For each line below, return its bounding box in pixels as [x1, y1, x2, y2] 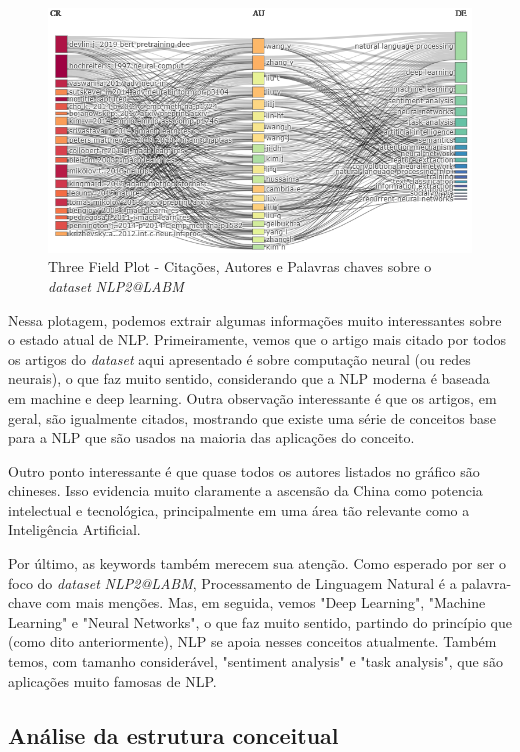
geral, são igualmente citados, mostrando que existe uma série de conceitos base [8, 407, 496, 428]
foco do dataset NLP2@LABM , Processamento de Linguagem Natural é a [8, 572, 457, 593]
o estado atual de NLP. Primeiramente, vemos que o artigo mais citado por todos [8, 329, 507, 350]
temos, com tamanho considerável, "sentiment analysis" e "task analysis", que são [8, 651, 503, 672]
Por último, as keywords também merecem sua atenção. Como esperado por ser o [8, 553, 507, 574]
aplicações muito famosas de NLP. [8, 670, 217, 691]
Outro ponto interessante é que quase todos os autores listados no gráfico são [8, 460, 480, 481]
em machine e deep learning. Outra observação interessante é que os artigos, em [8, 387, 497, 408]
